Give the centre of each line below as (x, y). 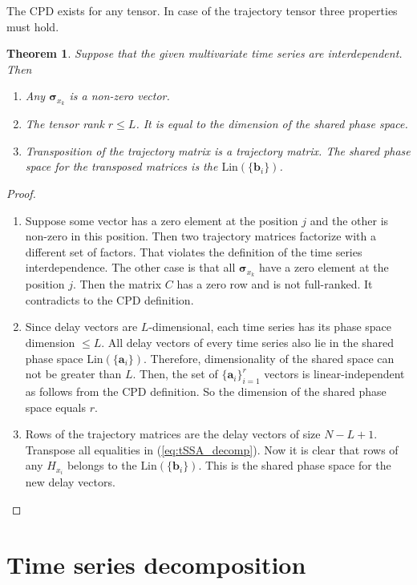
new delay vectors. (70, 482)
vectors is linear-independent (334, 374)
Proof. (21, 194)
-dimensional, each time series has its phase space (270, 327)
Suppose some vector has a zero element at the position (162, 220)
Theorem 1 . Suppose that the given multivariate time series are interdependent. (204, 53)
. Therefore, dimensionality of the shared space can (269, 358)
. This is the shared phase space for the (295, 465)
